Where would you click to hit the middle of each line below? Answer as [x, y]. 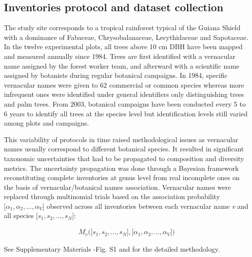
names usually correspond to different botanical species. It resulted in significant [124, 149]
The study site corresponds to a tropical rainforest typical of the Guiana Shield [122, 28]
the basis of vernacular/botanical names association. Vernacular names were [117, 187]
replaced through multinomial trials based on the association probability [112, 196]
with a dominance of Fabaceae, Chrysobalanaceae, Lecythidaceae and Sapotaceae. [126, 37]
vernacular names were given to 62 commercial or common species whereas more [124, 84]
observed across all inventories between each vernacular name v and [147, 206]
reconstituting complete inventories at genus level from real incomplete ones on [122, 177]
